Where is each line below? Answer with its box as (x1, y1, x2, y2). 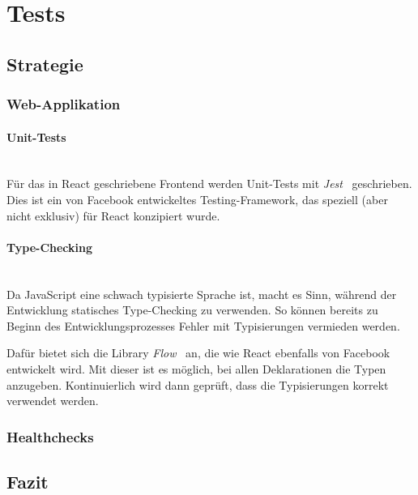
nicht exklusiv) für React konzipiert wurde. (6, 207, 220, 224)
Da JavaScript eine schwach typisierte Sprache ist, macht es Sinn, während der (6, 285, 397, 302)
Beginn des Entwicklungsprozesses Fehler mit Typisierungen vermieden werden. (6, 317, 400, 334)
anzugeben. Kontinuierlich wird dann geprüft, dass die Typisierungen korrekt (6, 376, 389, 393)
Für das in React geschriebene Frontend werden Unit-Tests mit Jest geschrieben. (6, 175, 412, 192)
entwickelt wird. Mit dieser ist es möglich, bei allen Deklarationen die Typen (6, 360, 386, 377)
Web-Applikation (6, 94, 121, 114)
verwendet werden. (6, 392, 99, 409)
